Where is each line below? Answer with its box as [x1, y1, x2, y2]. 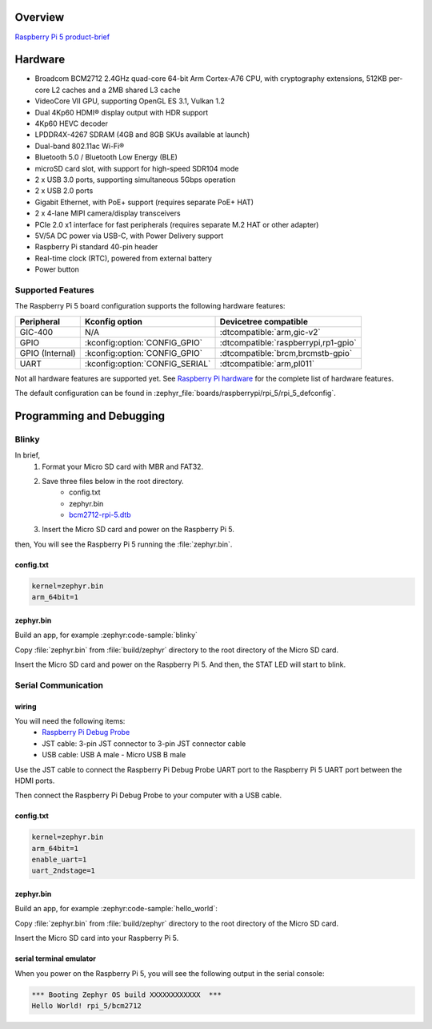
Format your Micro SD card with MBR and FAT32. [42, 462, 204, 471]
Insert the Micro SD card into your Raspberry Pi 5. [14, 934, 179, 943]
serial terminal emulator [14, 954, 96, 963]
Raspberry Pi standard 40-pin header [34, 242, 158, 252]
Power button [34, 264, 80, 274]
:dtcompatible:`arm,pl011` [219, 357, 315, 369]
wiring [14, 701, 37, 711]
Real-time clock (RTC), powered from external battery [34, 253, 212, 263]
